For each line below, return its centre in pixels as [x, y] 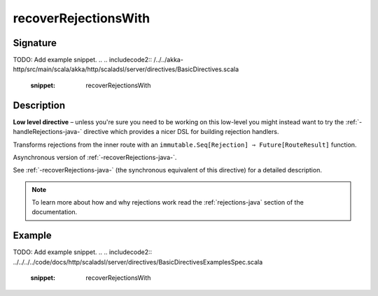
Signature [35, 43]
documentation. [55, 212]
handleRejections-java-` [48, 132]
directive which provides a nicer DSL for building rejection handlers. [181, 132]
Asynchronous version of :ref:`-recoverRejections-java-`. [95, 157]
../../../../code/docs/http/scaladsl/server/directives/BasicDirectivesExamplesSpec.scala [138, 262]
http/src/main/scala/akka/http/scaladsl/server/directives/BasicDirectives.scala [126, 69]
